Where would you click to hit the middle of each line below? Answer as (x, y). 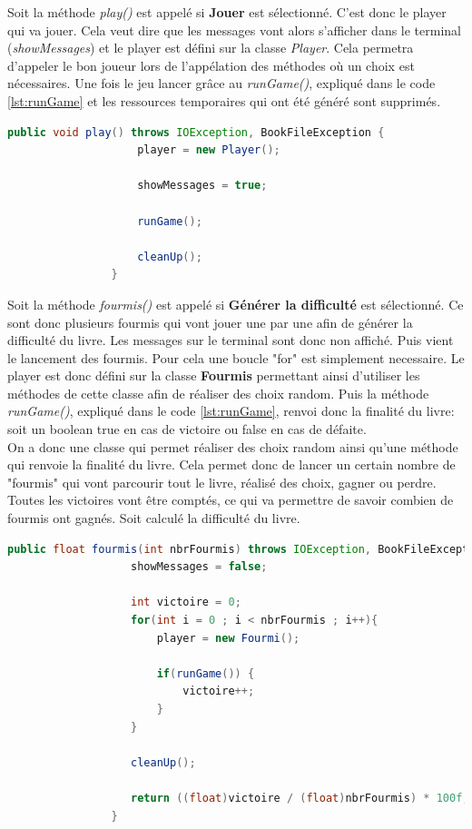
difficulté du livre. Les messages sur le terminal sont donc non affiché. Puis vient (231, 340)
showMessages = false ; (199, 567)
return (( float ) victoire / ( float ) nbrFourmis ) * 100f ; (300, 798)
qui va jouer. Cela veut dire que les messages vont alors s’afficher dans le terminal (234, 30)
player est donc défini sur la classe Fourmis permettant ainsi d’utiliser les (214, 375)
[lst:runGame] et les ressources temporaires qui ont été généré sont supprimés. (224, 100)
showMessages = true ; (202, 186)
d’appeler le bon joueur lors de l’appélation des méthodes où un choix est (211, 65)
